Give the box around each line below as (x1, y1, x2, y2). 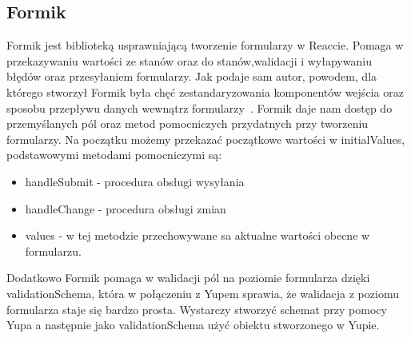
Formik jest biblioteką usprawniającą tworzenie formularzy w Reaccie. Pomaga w (6, 37, 404, 54)
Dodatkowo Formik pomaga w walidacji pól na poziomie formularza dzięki (6, 269, 370, 286)
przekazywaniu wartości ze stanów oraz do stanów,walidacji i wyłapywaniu (6, 52, 372, 69)
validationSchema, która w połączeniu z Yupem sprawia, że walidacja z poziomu (6, 284, 399, 301)
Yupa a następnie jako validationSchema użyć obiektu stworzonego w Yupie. (6, 316, 380, 333)
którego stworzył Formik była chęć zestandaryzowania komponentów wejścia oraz (6, 83, 404, 100)
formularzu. (25, 242, 82, 259)
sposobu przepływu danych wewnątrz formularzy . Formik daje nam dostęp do (6, 99, 393, 116)
